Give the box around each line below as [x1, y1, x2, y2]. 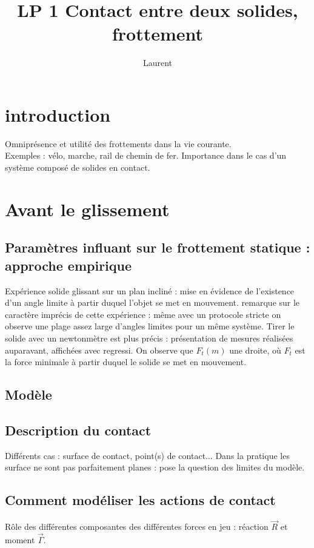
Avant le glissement [5, 196, 170, 221]
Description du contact [5, 420, 152, 439]
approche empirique [5, 256, 132, 274]
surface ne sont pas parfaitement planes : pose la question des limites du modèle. [5, 461, 305, 474]
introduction [5, 102, 111, 127]
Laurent [142, 56, 173, 69]
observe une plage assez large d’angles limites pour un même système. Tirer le [5, 320, 295, 332]
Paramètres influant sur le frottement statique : [5, 238, 310, 257]
